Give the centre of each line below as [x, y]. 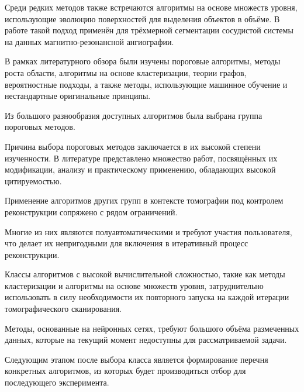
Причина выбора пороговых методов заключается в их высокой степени [133, 146]
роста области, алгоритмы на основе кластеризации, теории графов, [126, 72]
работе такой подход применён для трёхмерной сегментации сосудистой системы [149, 30]
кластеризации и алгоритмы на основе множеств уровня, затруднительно [134, 285]
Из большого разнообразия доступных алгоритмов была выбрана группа [134, 115]
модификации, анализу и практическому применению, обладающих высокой [140, 169]
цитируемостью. [33, 180]
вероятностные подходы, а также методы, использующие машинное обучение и [146, 84]
